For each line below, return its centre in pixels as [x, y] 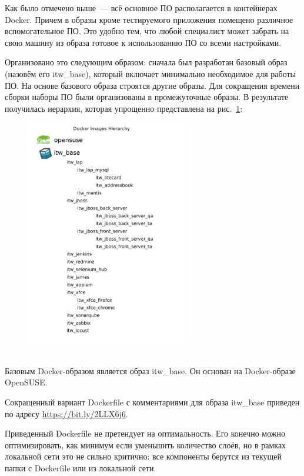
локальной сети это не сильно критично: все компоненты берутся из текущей [143, 456]
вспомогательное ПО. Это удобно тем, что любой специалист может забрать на [147, 31]
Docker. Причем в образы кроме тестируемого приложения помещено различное [149, 19]
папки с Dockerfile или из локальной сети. [81, 467]
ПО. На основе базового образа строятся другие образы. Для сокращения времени [152, 85]
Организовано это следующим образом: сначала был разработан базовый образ [146, 62]
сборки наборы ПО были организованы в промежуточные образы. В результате [147, 97]
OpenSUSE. [26, 382]
